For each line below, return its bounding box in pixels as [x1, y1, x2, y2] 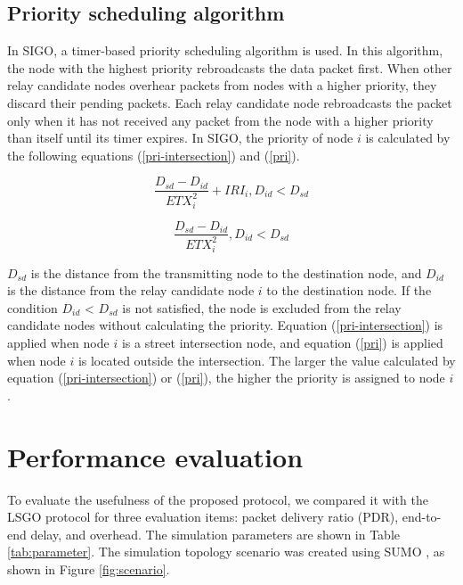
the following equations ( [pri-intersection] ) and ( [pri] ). [7, 145, 300, 164]
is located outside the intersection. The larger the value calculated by [77, 350, 456, 369]
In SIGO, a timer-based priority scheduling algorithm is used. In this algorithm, [7, 41, 443, 60]
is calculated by [365, 128, 451, 147]
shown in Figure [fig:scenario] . [7, 559, 170, 578]
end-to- [402, 507, 442, 526]
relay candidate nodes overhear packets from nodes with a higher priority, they [7, 76, 437, 95]
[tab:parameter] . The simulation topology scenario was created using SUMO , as [7, 542, 445, 561]
